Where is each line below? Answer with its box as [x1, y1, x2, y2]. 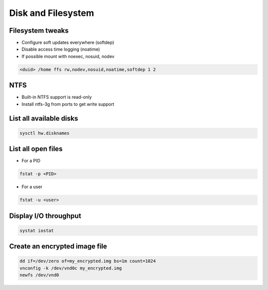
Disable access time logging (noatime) [21, 46, 100, 52]
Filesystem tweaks [9, 26, 69, 35]
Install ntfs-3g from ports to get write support [21, 101, 115, 107]
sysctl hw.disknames [19, 130, 69, 136]
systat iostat [19, 227, 54, 233]
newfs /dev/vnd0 [19, 272, 60, 278]
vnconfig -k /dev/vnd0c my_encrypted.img [19, 265, 122, 271]
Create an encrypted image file [9, 242, 107, 251]
